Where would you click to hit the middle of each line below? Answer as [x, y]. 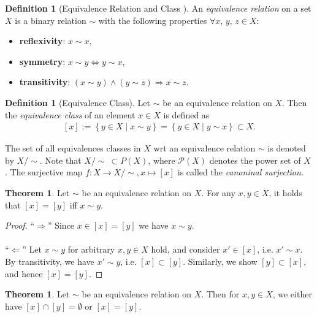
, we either [292, 294]
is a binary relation [51, 20]
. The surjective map [44, 172]
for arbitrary [91, 249]
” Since [61, 225]
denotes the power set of [255, 160]
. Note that [60, 160]
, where [162, 160]
